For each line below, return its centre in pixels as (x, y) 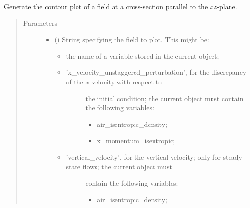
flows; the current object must (127, 166)
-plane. (227, 6)
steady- (234, 156)
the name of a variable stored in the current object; (143, 55)
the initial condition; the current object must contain (164, 98)
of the (75, 81)
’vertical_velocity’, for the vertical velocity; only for (143, 156)
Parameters (40, 23)
